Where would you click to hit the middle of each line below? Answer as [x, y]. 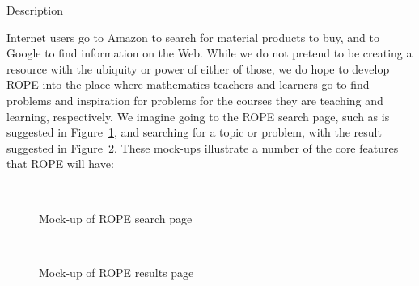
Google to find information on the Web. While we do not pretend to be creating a [209, 53]
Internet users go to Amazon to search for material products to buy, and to [193, 37]
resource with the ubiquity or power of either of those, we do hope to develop [198, 68]
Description [35, 10]
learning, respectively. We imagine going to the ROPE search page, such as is [198, 116]
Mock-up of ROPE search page [116, 218]
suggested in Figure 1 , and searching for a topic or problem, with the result [194, 132]
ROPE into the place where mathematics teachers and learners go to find [188, 84]
